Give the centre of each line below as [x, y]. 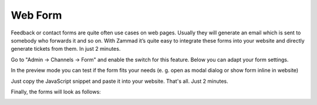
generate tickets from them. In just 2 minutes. [66, 49]
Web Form [36, 15]
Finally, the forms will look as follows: [56, 92]
